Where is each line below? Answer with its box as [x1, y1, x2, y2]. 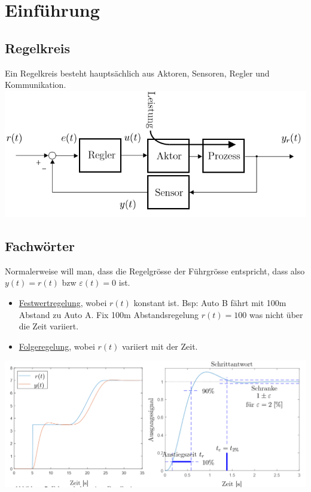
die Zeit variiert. [19, 320, 79, 332]
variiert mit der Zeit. [122, 340, 198, 352]
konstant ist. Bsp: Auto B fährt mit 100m [133, 296, 286, 308]
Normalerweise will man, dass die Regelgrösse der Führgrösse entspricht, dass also [5, 264, 305, 277]
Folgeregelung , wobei [19, 340, 95, 352]
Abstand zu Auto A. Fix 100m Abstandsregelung [19, 308, 199, 320]
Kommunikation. [5, 78, 66, 91]
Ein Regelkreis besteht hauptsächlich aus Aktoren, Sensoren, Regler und [5, 66, 270, 79]
